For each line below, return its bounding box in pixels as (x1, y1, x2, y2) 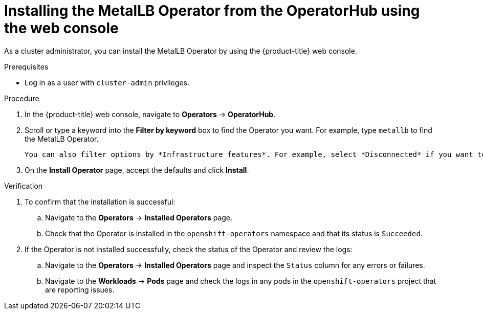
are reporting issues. (45, 285, 115, 294)
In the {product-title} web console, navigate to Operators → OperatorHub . (25, 109, 276, 119)
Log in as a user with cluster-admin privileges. (25, 78, 189, 87)
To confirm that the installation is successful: (25, 197, 175, 206)
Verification (4, 181, 43, 190)
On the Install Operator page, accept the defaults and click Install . (25, 165, 249, 174)
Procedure (4, 94, 39, 103)
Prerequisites (4, 62, 49, 71)
